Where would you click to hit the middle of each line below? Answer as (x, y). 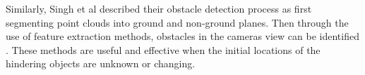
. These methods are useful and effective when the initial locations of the (163, 49)
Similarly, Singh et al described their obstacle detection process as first (159, 8)
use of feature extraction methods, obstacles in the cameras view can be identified (182, 36)
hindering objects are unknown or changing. (101, 63)
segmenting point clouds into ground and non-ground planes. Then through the (177, 22)
